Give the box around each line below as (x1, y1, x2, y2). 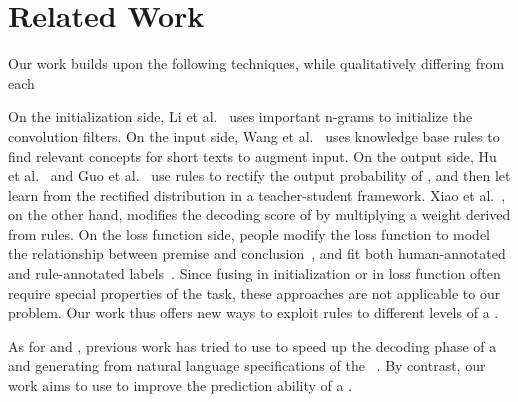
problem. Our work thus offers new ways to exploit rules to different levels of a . (8, 302, 499, 323)
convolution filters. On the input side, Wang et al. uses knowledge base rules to (8, 125, 500, 146)
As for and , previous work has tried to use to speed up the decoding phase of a (8, 335, 497, 356)
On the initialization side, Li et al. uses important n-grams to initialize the (8, 106, 473, 127)
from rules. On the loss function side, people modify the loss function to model (8, 223, 491, 244)
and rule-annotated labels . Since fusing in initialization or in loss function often (8, 263, 501, 284)
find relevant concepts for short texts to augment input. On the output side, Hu (8, 145, 497, 166)
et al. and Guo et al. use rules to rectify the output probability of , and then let (8, 165, 511, 186)
